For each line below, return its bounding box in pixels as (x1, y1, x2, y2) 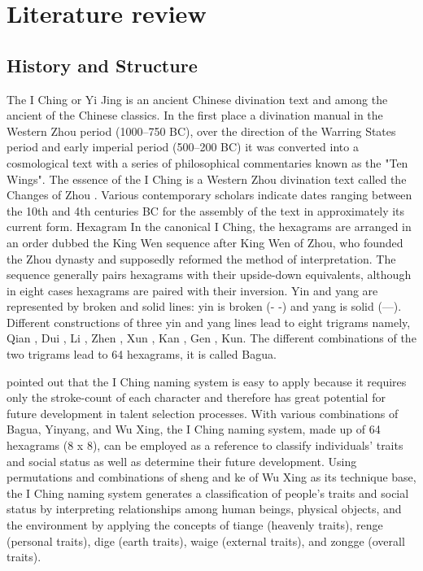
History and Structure (7, 52, 198, 77)
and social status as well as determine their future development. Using (7, 452, 357, 469)
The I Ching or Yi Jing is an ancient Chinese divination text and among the (7, 90, 388, 107)
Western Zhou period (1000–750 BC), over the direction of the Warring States (7, 122, 396, 139)
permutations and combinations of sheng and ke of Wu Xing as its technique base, (7, 469, 416, 486)
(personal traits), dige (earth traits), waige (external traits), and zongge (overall (7, 532, 405, 549)
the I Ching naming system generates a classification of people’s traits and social (7, 484, 409, 501)
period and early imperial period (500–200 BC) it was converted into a (7, 138, 359, 155)
